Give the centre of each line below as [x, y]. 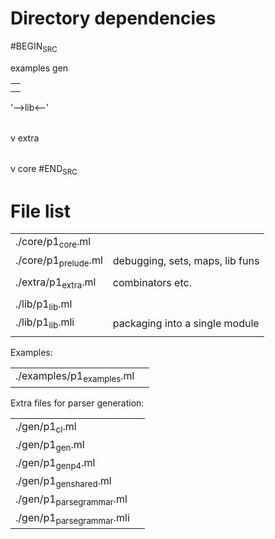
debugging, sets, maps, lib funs [186, 261]
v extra [25, 138]
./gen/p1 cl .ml [46, 427]
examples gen [39, 68]
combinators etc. [152, 283]
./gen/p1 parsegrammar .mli [72, 518]
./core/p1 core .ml [53, 243]
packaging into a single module [186, 323]
